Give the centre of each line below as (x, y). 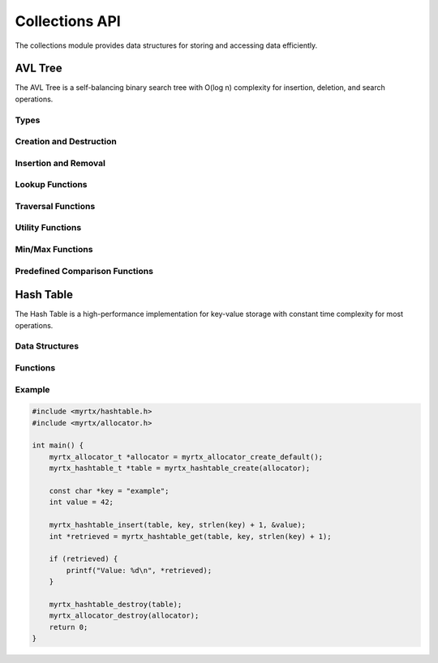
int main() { (58, 445)
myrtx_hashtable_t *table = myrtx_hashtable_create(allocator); (180, 468)
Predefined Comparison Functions (84, 271)
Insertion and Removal (60, 163)
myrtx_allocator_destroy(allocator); (124, 616)
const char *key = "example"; (109, 491)
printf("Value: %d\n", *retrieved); (139, 570)
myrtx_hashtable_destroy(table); (116, 604)
